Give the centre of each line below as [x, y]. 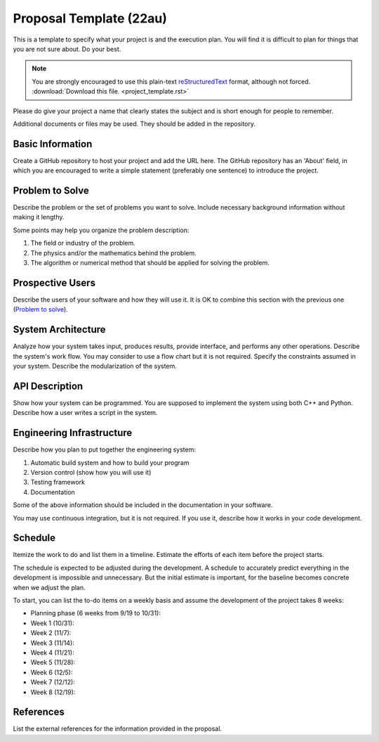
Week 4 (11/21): [52, 653]
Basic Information [53, 144]
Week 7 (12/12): [53, 682]
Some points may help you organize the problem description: [101, 230]
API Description [48, 386]
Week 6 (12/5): [52, 672]
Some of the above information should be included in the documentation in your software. [143, 505]
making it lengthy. [39, 217]
